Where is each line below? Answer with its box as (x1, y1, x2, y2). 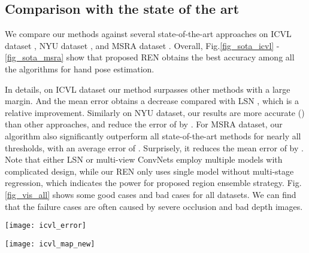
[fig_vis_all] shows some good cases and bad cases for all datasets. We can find (5, 188, 296, 200)
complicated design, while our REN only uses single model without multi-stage (5, 164, 294, 177)
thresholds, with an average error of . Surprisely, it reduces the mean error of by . (5, 141, 304, 154)
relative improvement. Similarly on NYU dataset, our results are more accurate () (5, 106, 305, 118)
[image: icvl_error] (5, 221, 87, 230)
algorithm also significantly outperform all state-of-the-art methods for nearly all (5, 129, 301, 142)
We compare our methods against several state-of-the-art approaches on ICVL (5, 28, 292, 40)
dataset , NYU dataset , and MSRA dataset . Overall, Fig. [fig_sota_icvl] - (5, 39, 280, 51)
